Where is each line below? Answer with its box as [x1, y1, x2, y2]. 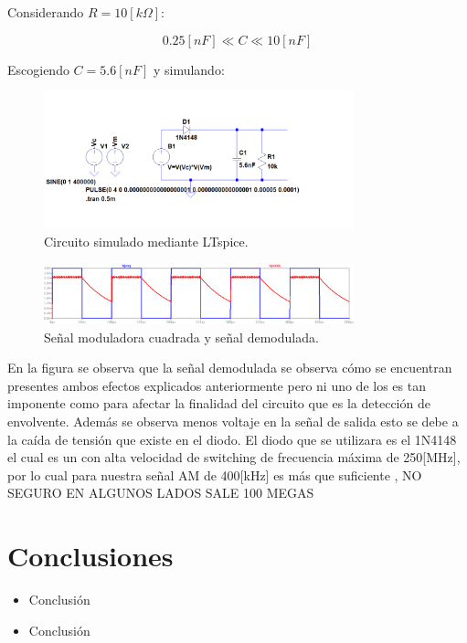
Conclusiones [7, 537, 174, 574]
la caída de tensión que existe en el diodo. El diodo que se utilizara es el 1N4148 [7, 429, 457, 448]
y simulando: [153, 59, 225, 79]
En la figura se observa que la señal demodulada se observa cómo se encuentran [7, 358, 452, 377]
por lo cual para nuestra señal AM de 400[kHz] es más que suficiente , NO [7, 465, 422, 484]
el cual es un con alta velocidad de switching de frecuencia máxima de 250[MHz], [7, 448, 461, 467]
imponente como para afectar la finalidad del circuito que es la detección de [7, 394, 430, 413]
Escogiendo [7, 59, 69, 79]
